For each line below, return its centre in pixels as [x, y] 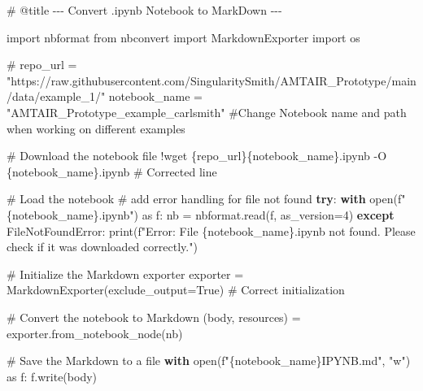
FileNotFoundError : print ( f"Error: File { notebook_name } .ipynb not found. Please [211, 230]
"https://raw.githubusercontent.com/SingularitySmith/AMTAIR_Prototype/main [211, 80]
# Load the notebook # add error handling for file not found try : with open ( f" [206, 199]
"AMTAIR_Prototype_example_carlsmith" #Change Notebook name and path [207, 112]
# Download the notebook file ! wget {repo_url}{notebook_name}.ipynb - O [197, 156]
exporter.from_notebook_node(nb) [95, 333]
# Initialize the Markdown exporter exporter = [125, 274]
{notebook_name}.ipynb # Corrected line [112, 171]
